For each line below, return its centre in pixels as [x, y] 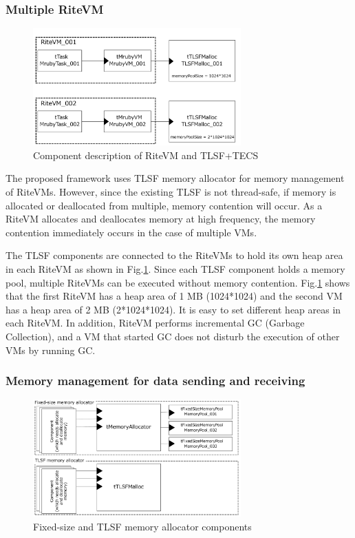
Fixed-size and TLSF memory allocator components [142, 527]
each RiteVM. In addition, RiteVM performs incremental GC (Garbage [155, 323]
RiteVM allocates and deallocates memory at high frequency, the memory [161, 219]
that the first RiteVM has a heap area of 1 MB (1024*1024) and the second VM [174, 296]
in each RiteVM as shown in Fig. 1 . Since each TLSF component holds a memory [175, 269]
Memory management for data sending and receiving [155, 381]
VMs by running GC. [51, 350]
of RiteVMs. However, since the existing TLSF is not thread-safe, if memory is [171, 192]
